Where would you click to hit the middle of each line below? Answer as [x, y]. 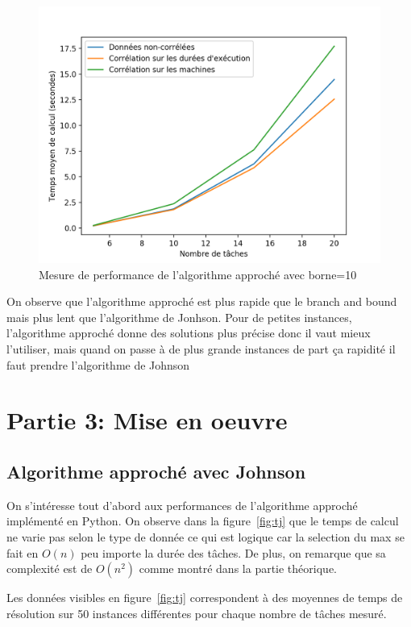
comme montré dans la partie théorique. [238, 568]
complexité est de [50, 568]
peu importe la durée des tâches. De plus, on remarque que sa [233, 552]
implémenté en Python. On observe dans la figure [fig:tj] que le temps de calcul [203, 521]
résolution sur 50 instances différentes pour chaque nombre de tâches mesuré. [197, 613]
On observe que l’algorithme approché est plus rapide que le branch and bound [202, 301]
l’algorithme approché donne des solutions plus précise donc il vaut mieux [189, 333]
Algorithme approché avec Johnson [156, 471]
